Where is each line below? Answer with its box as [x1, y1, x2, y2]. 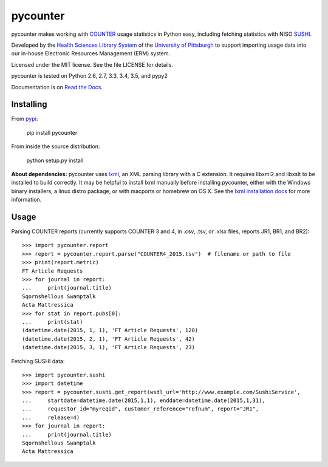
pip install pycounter [26, 129, 78, 136]
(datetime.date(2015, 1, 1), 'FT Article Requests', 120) [22, 327, 199, 334]
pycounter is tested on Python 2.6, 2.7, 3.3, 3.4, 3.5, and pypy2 [11, 72, 168, 80]
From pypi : [11, 115, 38, 123]
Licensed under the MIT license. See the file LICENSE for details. [11, 61, 173, 68]
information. [11, 196, 42, 203]
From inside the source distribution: [11, 143, 100, 150]
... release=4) [22, 414, 80, 421]
